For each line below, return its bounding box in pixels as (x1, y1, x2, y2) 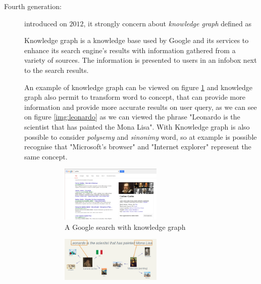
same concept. (24, 151, 68, 161)
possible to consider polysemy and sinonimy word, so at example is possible (24, 131, 257, 142)
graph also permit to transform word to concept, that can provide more (24, 92, 245, 102)
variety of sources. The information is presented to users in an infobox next (24, 55, 257, 65)
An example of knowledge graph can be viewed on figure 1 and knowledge (24, 82, 252, 92)
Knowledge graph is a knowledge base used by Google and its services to (24, 35, 249, 46)
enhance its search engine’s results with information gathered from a (24, 45, 236, 55)
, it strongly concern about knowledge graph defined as (83, 18, 252, 28)
